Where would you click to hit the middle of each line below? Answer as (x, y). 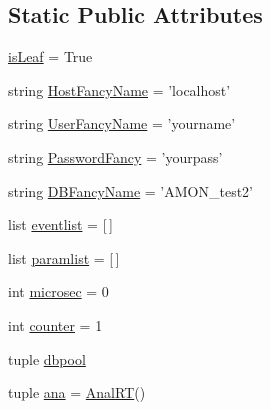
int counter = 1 (55, 324)
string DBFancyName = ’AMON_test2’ (131, 190)
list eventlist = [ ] (60, 224)
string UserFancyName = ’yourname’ (122, 123)
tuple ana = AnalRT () (77, 392)
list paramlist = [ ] (64, 257)
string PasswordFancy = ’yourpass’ (115, 156)
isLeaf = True (50, 56)
